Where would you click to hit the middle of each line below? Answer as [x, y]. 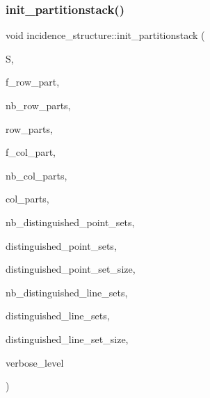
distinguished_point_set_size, [71, 269]
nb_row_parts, [38, 105]
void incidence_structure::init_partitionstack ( [105, 35]
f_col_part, [31, 152]
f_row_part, [33, 82]
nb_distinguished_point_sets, [70, 222]
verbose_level [35, 362]
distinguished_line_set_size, [67, 339]
